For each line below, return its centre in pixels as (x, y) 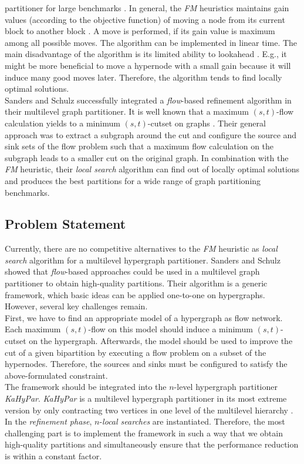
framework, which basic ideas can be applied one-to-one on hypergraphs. (135, 294)
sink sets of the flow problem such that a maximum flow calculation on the (139, 146)
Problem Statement (65, 224)
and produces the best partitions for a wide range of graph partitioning (133, 180)
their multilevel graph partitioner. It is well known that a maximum (127, 111)
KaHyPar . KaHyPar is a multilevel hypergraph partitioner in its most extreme (146, 398)
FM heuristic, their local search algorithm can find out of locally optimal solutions (152, 169)
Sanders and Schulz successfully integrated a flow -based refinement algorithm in (148, 100)
